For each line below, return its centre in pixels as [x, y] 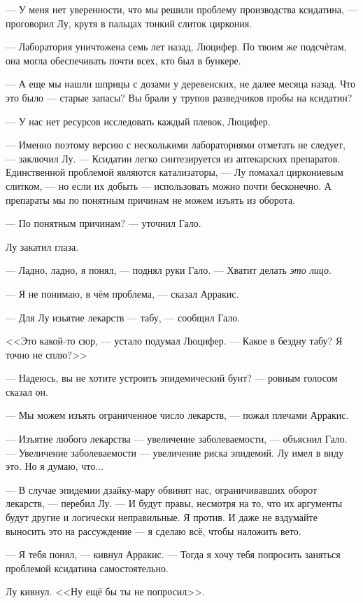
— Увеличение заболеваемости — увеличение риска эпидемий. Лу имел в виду [175, 452]
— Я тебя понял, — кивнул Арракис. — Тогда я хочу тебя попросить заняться [173, 554]
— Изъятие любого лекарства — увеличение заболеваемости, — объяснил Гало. [177, 439]
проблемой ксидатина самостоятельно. [87, 568]
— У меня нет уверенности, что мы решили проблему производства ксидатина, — [181, 9]
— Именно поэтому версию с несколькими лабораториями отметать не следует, [176, 145]
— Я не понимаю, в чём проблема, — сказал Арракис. [122, 293]
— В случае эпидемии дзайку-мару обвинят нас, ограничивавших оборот [162, 489]
